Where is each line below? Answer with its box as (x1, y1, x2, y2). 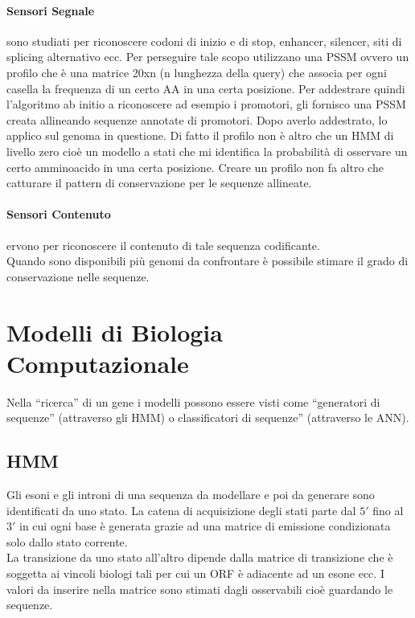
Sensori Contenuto (6, 206, 111, 223)
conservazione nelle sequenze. (6, 268, 150, 284)
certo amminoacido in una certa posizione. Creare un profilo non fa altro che (6, 158, 384, 175)
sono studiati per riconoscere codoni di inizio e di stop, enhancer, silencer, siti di (6, 32, 402, 49)
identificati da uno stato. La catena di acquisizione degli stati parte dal (6, 501, 356, 518)
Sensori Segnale (6, 2, 95, 18)
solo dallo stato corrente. (6, 533, 128, 550)
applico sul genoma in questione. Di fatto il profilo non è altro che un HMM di (6, 127, 394, 144)
